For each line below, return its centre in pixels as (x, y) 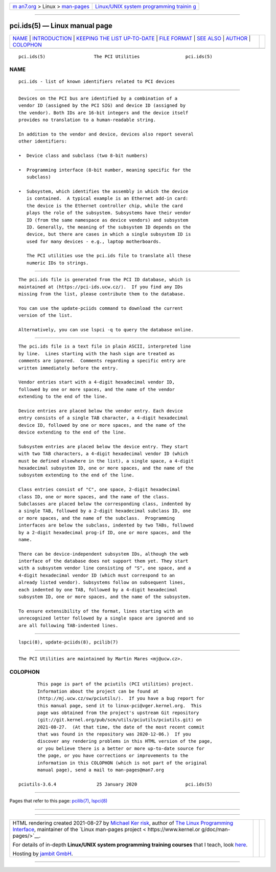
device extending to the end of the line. (73, 432)
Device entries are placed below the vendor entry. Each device (101, 411)
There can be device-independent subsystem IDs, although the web (103, 554)
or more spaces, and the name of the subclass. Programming (97, 518)
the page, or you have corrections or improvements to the (113, 756)
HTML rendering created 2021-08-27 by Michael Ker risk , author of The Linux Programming (123, 823)
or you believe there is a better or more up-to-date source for (121, 748)
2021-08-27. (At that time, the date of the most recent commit (121, 727)
